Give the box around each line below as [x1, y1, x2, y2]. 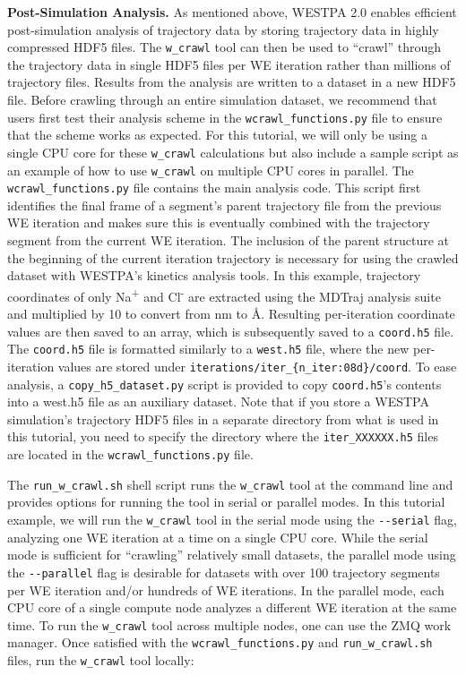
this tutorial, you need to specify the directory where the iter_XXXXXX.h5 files [7, 427, 438, 446]
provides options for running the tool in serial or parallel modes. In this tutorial [7, 492, 445, 511]
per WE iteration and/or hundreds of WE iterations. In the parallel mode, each [7, 580, 444, 599]
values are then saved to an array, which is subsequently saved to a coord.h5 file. [7, 321, 454, 340]
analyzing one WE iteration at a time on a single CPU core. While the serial [7, 527, 428, 546]
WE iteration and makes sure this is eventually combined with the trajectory [7, 213, 430, 232]
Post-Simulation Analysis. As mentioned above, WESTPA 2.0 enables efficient [7, 3, 457, 21]
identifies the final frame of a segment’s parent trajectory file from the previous [7, 195, 442, 214]
